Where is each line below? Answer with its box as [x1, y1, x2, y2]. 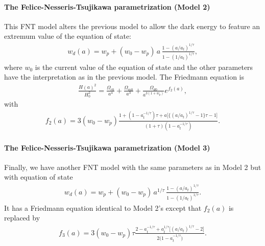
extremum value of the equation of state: [4, 31, 131, 41]
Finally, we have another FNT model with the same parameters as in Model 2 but [4, 161, 261, 172]
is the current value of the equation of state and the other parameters [35, 61, 253, 72]
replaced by [4, 212, 40, 223]
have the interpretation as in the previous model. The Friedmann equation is [4, 71, 244, 82]
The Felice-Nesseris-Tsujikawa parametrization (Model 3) [4, 142, 210, 153]
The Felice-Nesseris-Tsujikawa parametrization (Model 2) [4, 1, 210, 12]
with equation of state [4, 171, 73, 182]
